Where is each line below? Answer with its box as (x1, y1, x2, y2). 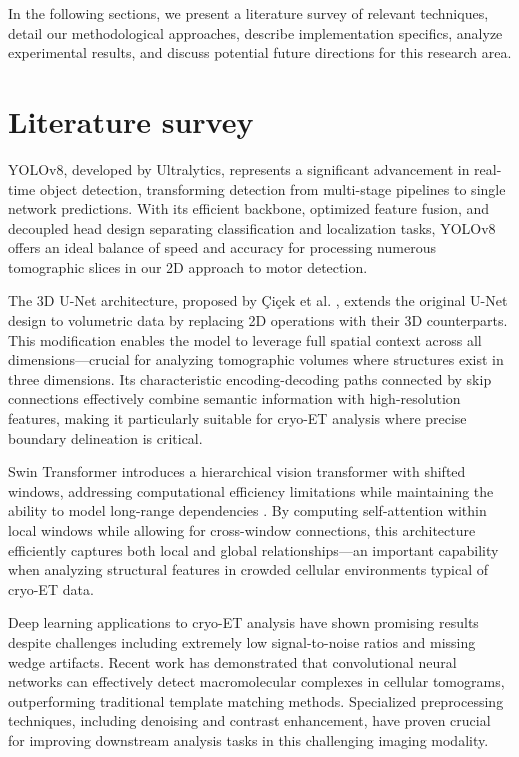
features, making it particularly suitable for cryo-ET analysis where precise (8, 408, 467, 429)
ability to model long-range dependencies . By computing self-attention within (8, 500, 487, 521)
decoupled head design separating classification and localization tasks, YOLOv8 (8, 217, 496, 238)
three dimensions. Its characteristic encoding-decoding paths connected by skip (8, 368, 492, 389)
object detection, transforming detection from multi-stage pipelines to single (39, 178, 506, 199)
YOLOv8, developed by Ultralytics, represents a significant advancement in (8, 158, 470, 179)
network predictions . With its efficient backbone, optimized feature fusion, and (8, 198, 490, 219)
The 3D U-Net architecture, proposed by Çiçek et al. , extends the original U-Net (8, 290, 508, 311)
